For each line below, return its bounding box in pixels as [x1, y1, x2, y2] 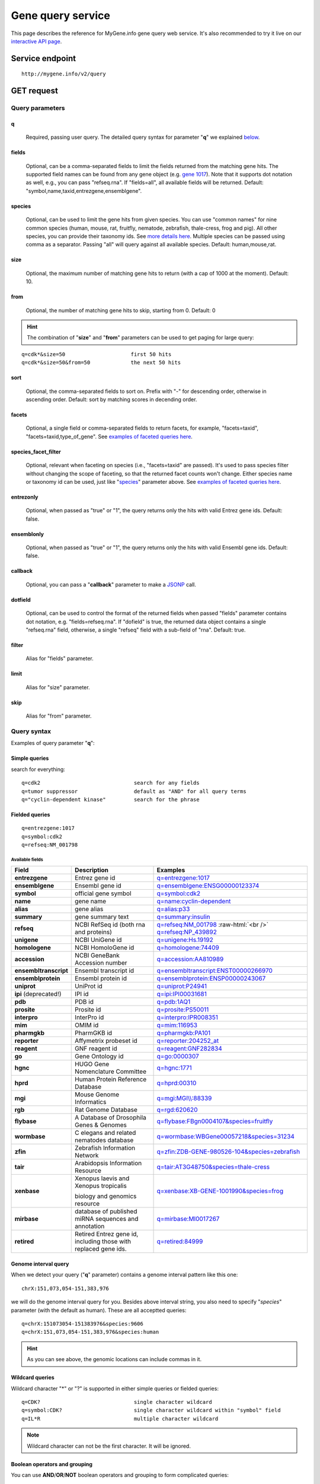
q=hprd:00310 [156, 1079, 197, 1087]
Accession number [75, 959, 127, 967]
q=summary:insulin [156, 913, 210, 921]
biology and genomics [75, 1192, 137, 1200]
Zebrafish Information [75, 1144, 136, 1152]
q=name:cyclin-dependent [156, 897, 231, 905]
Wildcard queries [11, 1374, 55, 1381]
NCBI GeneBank [75, 952, 120, 960]
